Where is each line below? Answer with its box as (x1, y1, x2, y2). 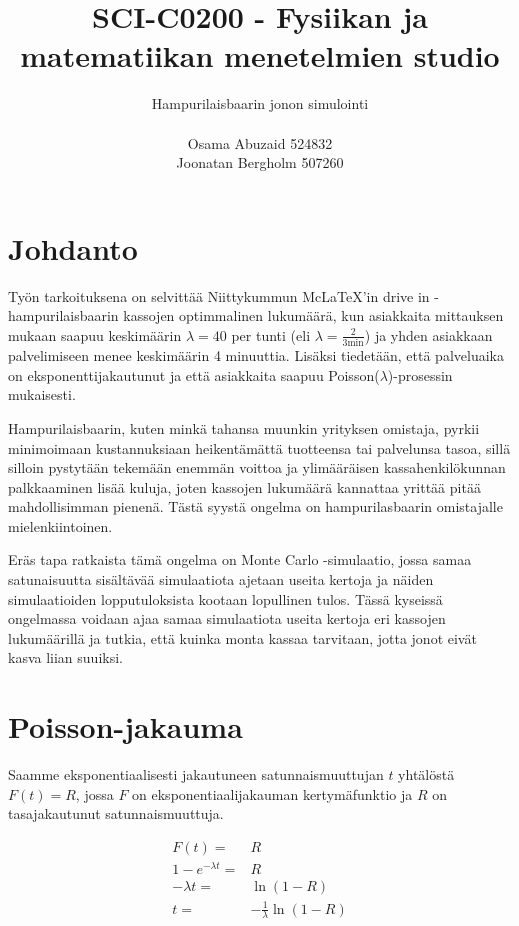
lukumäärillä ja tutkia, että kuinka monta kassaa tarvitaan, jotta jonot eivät (8, 627, 477, 648)
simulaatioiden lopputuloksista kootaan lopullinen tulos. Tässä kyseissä (8, 588, 443, 609)
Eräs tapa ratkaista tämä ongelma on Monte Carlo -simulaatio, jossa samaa (8, 549, 472, 570)
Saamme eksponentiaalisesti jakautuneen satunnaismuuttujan (8, 764, 384, 785)
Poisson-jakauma (8, 706, 243, 747)
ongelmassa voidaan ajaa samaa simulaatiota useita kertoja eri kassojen (8, 608, 446, 629)
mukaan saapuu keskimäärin (8, 324, 182, 345)
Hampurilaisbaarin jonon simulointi (151, 93, 369, 114)
